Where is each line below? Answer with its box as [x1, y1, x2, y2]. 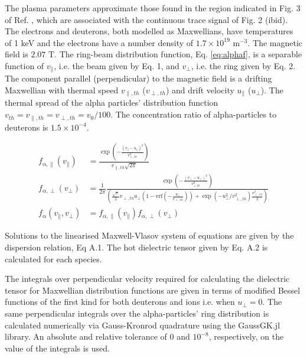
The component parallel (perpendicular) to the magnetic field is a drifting [5, 72, 272, 84]
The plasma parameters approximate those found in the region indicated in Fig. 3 [5, 2, 301, 14]
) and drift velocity [165, 84, 234, 96]
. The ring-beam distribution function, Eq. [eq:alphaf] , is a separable [54, 48, 302, 60]
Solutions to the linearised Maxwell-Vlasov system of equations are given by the [5, 229, 294, 242]
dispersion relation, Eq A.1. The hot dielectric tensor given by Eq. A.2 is [5, 240, 268, 253]
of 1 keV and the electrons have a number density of [5, 36, 194, 48]
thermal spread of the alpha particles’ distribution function [5, 96, 218, 109]
